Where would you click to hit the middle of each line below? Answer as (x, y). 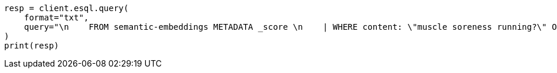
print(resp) (32, 46)
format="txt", (56, 18)
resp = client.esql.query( (66, 8)
